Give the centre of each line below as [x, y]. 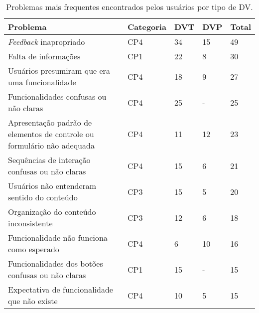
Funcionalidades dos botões [56, 263]
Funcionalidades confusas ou [57, 96]
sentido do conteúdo [43, 197]
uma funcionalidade [42, 82]
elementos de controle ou [51, 134]
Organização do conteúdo [52, 212]
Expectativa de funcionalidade [61, 289]
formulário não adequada [51, 145]
